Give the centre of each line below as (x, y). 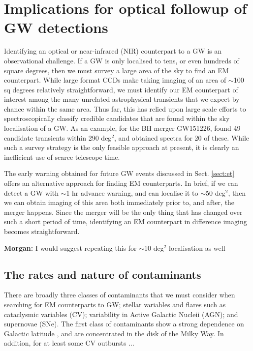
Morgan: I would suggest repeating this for (70, 248)
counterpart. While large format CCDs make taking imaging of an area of (115, 80)
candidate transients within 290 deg (58, 137)
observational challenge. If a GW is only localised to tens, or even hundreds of (122, 60)
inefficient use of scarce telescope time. (62, 157)
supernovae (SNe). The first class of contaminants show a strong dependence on (124, 324)
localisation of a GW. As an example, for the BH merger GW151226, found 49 (122, 128)
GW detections (56, 27)
